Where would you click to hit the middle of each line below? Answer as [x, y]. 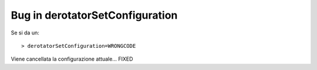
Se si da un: [25, 33]
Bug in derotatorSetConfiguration [94, 15]
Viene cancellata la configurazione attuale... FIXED [72, 59]
